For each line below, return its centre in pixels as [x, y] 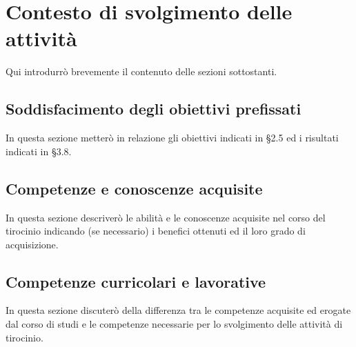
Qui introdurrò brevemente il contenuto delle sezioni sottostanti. [141, 71]
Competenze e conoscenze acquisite [134, 188]
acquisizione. [32, 244]
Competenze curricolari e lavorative [136, 281]
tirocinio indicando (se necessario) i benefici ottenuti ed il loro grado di [156, 231]
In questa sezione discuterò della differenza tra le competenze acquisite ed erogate [178, 310]
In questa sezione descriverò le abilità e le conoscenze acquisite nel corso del [166, 217]
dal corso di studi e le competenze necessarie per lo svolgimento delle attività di [174, 324]
